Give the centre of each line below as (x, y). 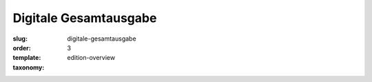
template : (27, 58)
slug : (20, 39)
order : (22, 48)
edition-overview (91, 58)
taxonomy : (29, 67)
